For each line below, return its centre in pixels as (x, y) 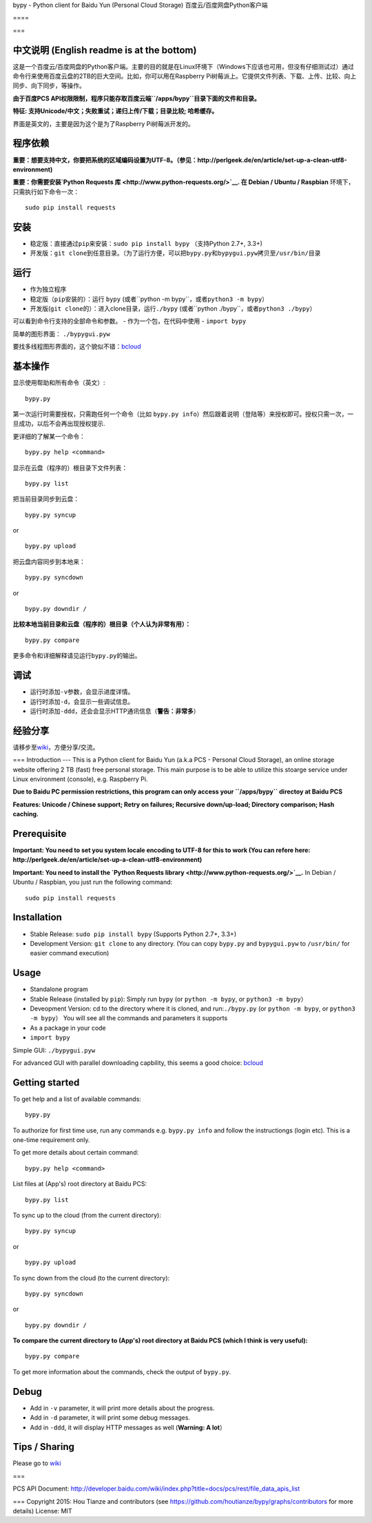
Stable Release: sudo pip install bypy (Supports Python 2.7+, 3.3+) (133, 934)
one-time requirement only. (51, 1140)
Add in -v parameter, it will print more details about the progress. (122, 1408)
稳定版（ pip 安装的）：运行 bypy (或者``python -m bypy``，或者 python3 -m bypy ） (149, 299)
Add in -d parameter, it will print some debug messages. (110, 1418)
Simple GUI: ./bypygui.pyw (54, 1050)
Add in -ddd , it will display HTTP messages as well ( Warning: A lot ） (128, 1427)
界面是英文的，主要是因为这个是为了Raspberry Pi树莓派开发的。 (103, 123)
